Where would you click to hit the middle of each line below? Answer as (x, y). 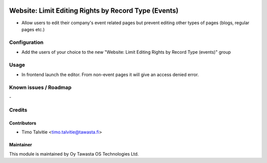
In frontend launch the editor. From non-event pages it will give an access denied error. (110, 75)
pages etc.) (33, 29)
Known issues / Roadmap (40, 87)
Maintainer (21, 145)
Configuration (26, 42)
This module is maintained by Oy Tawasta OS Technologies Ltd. (74, 154)
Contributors (23, 123)
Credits (18, 110)
